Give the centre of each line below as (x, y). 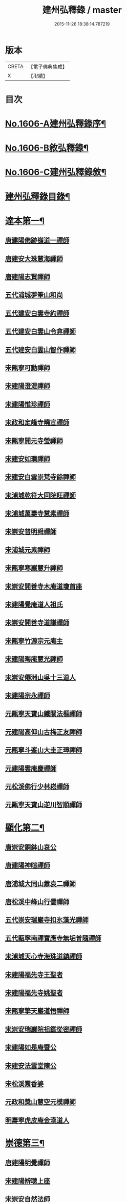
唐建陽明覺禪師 (28, 1163)
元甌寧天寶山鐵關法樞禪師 (43, 714)
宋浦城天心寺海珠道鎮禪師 (43, 957)
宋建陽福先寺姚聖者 (34, 993)
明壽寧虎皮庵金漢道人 (37, 1120)
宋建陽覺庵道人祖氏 (34, 604)
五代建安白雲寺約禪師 (37, 313)
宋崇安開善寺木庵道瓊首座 (43, 586)
